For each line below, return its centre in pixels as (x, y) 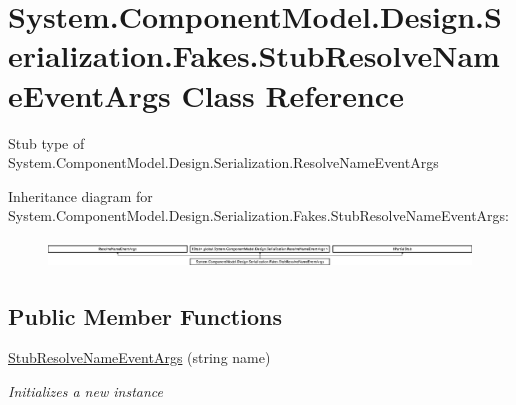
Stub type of (46, 142)
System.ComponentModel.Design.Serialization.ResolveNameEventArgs (223, 162)
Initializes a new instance (85, 391)
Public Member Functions (145, 315)
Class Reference (292, 94)
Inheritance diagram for (80, 195)
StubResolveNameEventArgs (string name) (139, 357)
